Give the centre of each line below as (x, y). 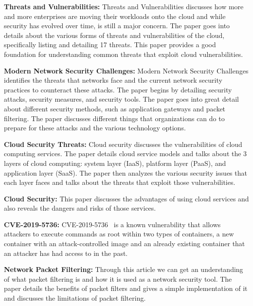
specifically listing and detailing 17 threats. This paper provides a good (110, 45)
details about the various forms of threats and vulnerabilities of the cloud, (114, 35)
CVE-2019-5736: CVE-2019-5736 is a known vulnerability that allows (112, 224)
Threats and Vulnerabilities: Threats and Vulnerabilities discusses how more (124, 6)
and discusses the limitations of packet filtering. (75, 298)
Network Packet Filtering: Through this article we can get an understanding (124, 269)
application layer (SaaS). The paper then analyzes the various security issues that (126, 172)
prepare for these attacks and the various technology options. (95, 128)
